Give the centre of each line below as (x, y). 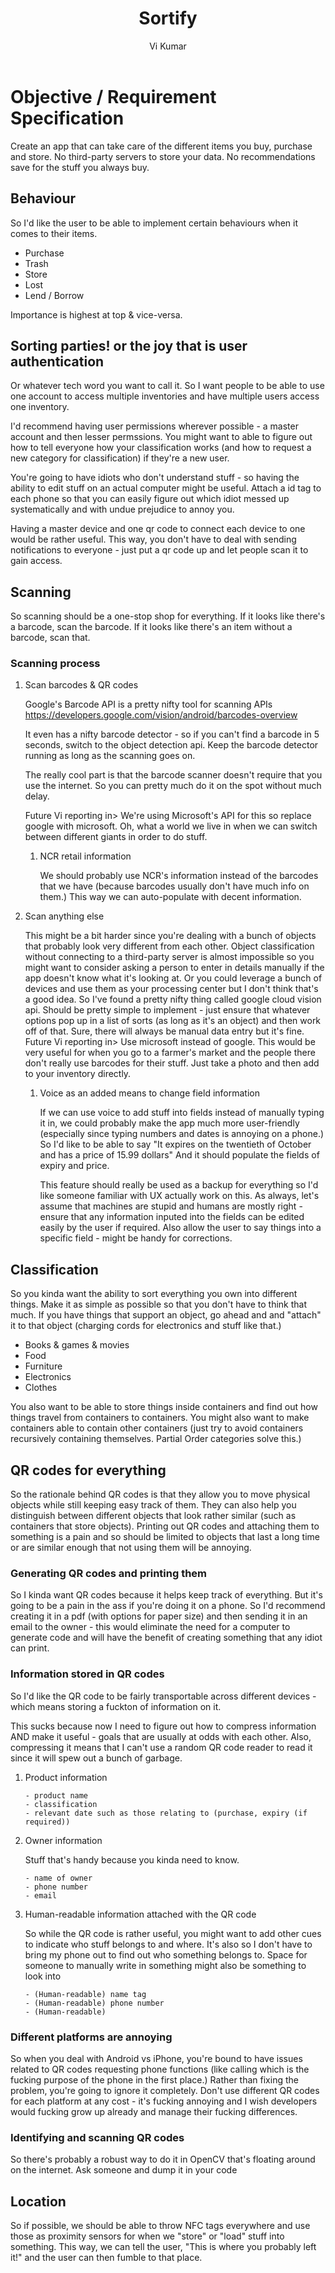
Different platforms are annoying (91, 2037)
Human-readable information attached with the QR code (140, 1914)
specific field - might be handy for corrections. (136, 1238)
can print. (30, 1648)
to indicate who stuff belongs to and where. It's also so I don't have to (168, 1944)
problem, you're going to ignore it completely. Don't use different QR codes (165, 2090)
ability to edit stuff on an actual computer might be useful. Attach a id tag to (166, 488)
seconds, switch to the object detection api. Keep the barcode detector (171, 745)
